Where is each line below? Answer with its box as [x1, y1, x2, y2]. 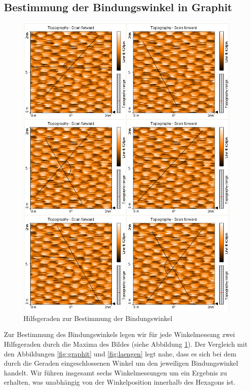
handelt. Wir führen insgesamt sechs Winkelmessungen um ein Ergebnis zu [4, 367, 227, 377]
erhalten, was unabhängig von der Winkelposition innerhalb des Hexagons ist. [4, 377, 236, 387]
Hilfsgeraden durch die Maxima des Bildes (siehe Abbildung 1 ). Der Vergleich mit [4, 339, 248, 349]
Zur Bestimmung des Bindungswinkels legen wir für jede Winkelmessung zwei [4, 329, 235, 339]
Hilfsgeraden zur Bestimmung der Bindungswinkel [23, 313, 173, 323]
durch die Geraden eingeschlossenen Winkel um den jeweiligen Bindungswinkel [4, 358, 238, 368]
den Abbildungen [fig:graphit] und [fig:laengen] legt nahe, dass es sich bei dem [4, 348, 236, 358]
